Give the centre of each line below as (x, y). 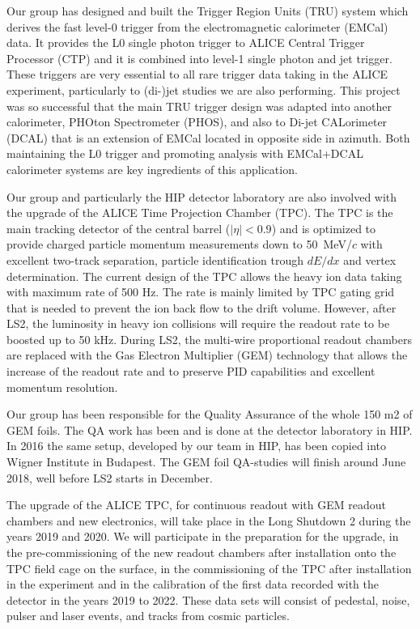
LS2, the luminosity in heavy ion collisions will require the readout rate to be (198, 323)
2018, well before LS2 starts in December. (110, 477)
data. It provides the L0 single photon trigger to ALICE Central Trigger (186, 42)
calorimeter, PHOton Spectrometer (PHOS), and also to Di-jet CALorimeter (197, 122)
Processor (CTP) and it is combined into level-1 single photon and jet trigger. (199, 58)
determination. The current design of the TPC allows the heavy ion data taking (204, 276)
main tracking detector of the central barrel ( (119, 228)
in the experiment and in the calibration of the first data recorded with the (193, 584)
